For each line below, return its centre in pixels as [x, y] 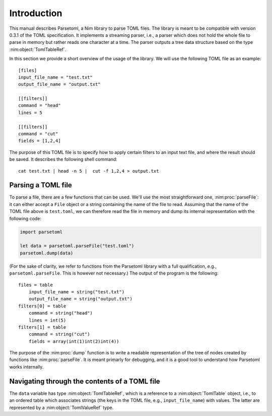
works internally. [26, 367]
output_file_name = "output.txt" [59, 84]
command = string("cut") [59, 334]
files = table [36, 285]
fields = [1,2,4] [40, 141]
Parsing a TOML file [41, 185]
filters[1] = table [42, 327]
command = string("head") [61, 313]
